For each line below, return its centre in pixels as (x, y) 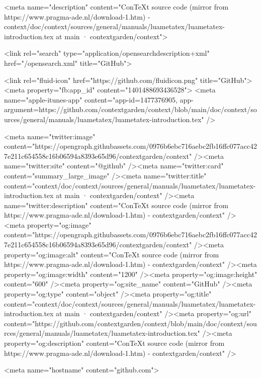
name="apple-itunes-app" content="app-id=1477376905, (91, 99)
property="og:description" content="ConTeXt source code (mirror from (114, 343)
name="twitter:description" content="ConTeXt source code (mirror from (116, 205)
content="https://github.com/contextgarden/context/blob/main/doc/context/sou (130, 323)
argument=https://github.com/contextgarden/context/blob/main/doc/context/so (130, 109)
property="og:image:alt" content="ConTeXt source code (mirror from (112, 254)
